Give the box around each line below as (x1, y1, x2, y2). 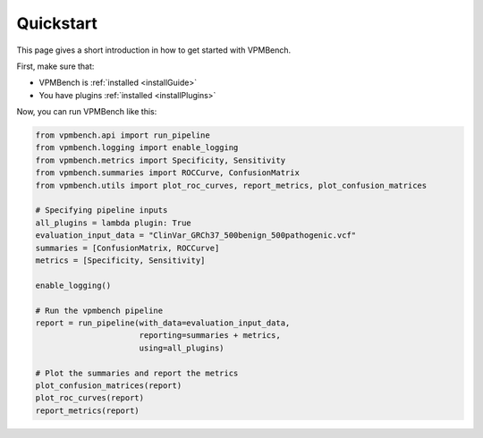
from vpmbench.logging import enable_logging (35, 143, 239, 153)
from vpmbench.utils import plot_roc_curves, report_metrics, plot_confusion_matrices (35, 180, 428, 190)
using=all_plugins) (139, 342, 225, 353)
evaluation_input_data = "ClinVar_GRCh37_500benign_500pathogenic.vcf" (35, 231, 357, 240)
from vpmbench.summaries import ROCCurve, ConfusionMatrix (35, 168, 300, 178)
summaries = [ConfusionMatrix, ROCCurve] (35, 242, 220, 253)
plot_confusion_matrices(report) (35, 380, 182, 391)
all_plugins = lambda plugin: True (35, 217, 191, 228)
